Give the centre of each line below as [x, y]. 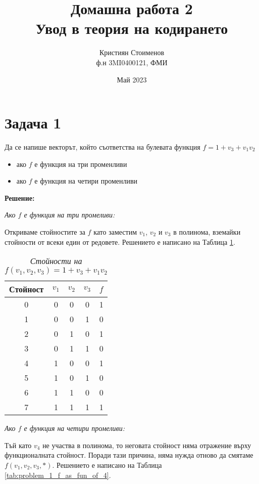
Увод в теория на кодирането [132, 28]
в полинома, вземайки [207, 232]
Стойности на [56, 261]
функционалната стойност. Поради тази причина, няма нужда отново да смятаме [129, 455]
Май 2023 [132, 79]
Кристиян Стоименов [132, 52]
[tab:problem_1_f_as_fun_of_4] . [58, 475]
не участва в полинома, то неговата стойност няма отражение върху [147, 445]
